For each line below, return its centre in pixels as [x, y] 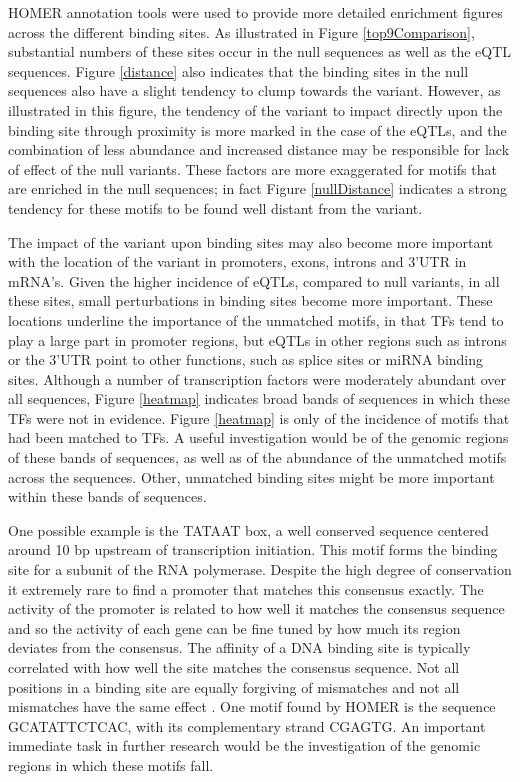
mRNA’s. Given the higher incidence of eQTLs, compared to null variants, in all [254, 280]
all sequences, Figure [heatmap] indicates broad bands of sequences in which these [259, 398]
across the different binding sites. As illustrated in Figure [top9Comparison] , [241, 31]
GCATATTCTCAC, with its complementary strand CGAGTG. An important [247, 725]
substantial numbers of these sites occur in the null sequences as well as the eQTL [260, 51]
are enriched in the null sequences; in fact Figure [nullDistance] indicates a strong [258, 188]
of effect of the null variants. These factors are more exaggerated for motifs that [252, 168]
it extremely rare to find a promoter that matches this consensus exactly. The [246, 588]
